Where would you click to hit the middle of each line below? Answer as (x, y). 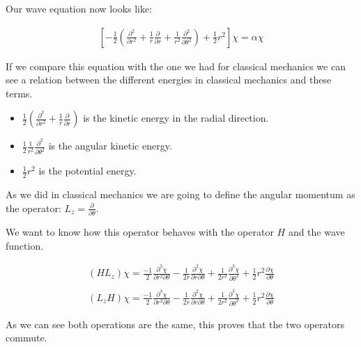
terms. (19, 93)
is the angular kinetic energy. (110, 146)
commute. (26, 338)
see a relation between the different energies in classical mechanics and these (169, 80)
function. (25, 245)
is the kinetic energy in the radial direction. (176, 118)
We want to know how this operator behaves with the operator (140, 232)
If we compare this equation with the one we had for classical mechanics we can (176, 66)
